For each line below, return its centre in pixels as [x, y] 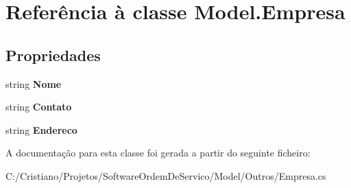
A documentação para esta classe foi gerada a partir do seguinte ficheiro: [158, 153]
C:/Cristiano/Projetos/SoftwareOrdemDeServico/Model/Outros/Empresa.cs [166, 175]
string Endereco [41, 129]
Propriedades [53, 55]
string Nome [34, 83]
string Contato [39, 107]
